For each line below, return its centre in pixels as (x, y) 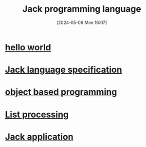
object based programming (61, 92)
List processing (37, 115)
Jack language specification (64, 70)
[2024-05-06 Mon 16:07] (82, 22)
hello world (28, 47)
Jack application (39, 136)
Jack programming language (82, 9)
